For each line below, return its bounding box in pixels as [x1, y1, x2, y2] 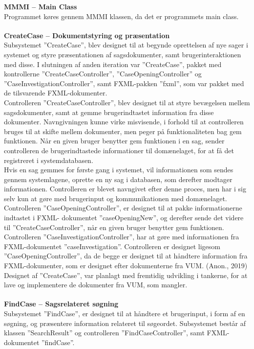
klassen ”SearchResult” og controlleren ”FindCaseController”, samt [4, 327, 205, 338]
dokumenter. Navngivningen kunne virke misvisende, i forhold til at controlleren [4, 116, 244, 127]
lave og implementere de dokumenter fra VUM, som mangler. [4, 279, 188, 290]
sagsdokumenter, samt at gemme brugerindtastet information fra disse [4, 107, 214, 117]
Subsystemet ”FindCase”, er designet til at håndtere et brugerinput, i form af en [4, 308, 245, 318]
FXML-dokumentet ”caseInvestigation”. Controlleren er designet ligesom [4, 241, 220, 251]
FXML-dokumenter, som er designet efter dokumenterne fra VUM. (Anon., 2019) [4, 260, 248, 271]
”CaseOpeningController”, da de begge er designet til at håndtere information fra [4, 251, 248, 261]
